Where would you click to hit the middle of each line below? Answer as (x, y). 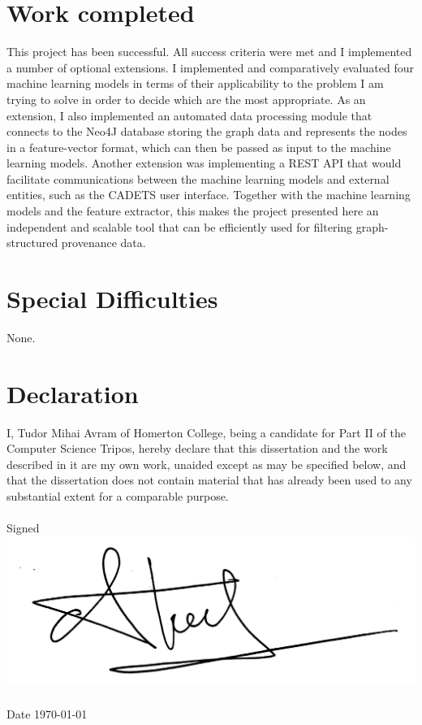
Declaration (73, 393)
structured (32, 243)
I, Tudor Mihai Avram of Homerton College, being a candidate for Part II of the (206, 432)
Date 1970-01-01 (47, 713)
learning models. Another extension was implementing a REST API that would (204, 163)
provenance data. (103, 243)
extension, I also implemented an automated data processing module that (189, 115)
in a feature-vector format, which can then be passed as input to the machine (199, 147)
